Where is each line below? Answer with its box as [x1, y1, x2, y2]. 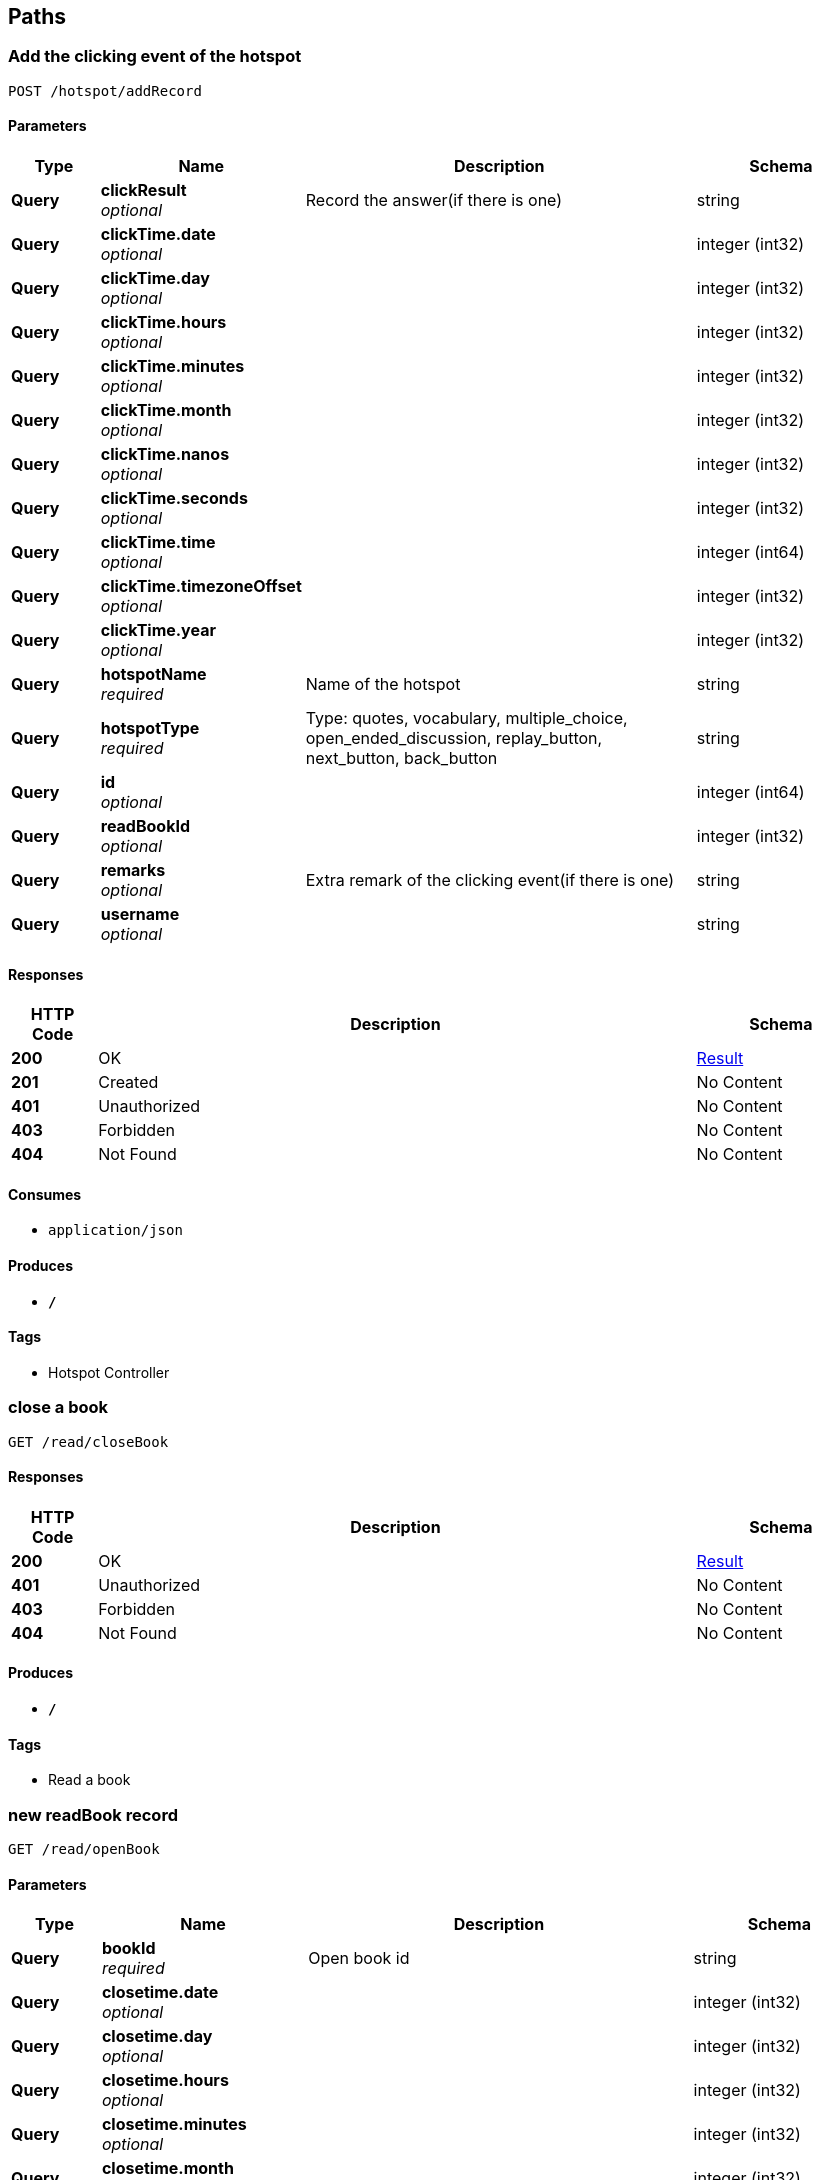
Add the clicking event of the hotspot [8, 46, 302, 67]
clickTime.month [100, 400, 232, 421]
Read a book [48, 1771, 131, 1789]
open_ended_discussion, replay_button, [305, 728, 603, 749]
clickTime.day [100, 268, 210, 289]
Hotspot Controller [48, 1363, 170, 1381]
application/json [48, 1222, 183, 1239]
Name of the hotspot [305, 674, 461, 695]
